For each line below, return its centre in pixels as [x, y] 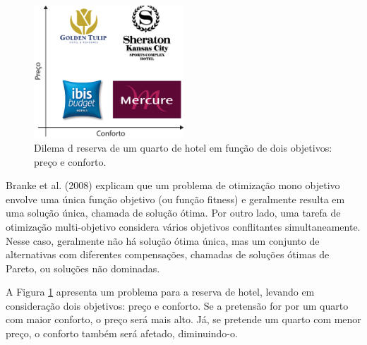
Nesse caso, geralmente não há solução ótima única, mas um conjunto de [163, 240]
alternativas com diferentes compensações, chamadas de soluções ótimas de [168, 254]
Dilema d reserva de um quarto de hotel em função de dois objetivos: [183, 147]
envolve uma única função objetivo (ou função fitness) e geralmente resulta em [175, 199]
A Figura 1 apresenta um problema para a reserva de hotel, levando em [160, 292]
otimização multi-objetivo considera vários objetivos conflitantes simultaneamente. [183, 226]
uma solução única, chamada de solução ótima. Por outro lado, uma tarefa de [173, 213]
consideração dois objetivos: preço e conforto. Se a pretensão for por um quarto [177, 305]
